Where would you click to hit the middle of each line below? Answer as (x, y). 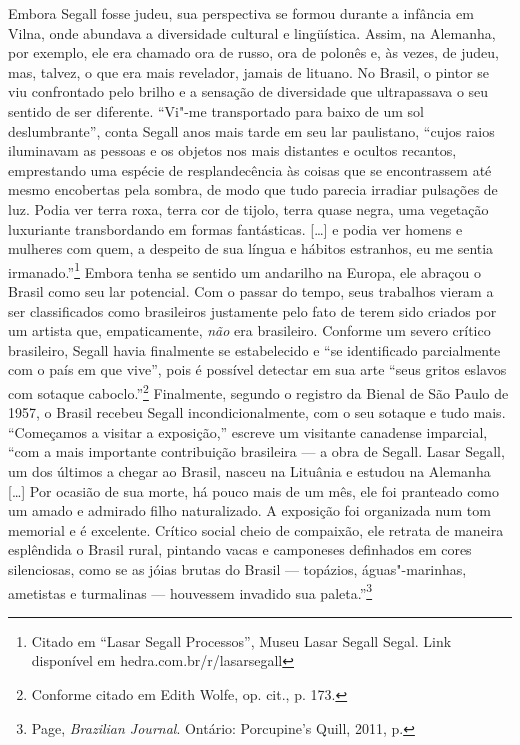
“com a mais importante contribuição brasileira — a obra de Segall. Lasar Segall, (256, 451)
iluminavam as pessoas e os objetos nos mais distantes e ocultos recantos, (232, 150)
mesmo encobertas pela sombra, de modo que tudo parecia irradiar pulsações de (253, 189)
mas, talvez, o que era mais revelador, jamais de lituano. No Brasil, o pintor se (249, 71)
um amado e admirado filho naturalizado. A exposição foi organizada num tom (249, 510)
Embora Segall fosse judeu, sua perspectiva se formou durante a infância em (241, 13)
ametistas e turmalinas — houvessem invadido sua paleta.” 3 (190, 591)
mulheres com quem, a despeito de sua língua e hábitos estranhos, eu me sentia (251, 248)
